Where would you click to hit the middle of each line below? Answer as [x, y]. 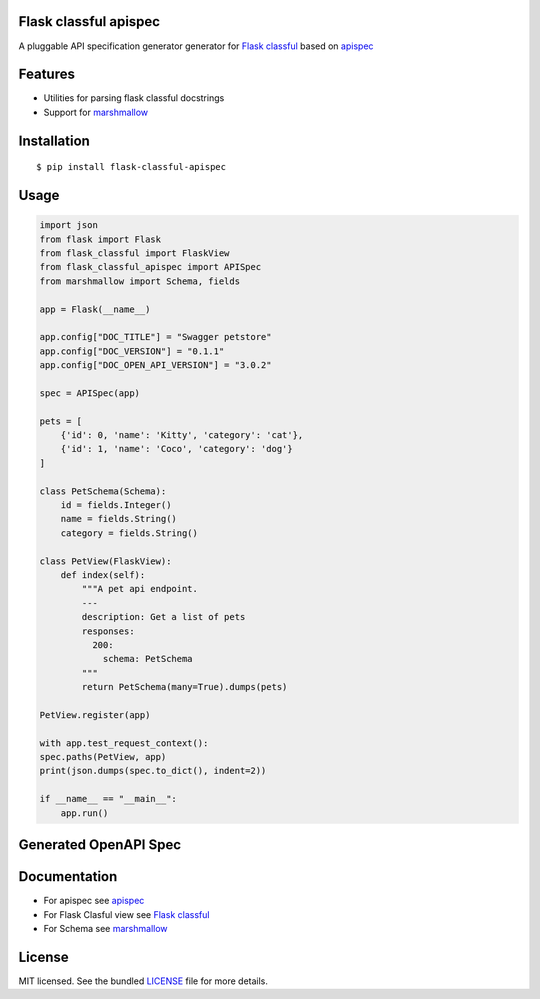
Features [46, 74]
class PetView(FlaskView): [105, 561]
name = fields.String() [118, 519]
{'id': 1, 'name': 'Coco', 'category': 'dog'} [177, 449]
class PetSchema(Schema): [103, 491]
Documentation [68, 876]
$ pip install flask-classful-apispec [131, 167]
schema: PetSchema [148, 659]
